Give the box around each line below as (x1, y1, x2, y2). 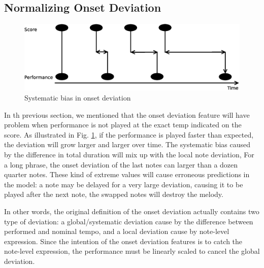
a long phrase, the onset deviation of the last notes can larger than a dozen (4, 159, 238, 170)
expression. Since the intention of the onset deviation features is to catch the (4, 236, 243, 246)
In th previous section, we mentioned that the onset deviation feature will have (4, 109, 250, 120)
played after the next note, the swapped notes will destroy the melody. (4, 189, 223, 199)
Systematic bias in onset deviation (24, 92, 131, 103)
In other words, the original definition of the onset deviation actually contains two (4, 206, 259, 216)
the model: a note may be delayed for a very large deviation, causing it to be (4, 179, 243, 189)
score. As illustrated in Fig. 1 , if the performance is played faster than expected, (4, 129, 254, 140)
